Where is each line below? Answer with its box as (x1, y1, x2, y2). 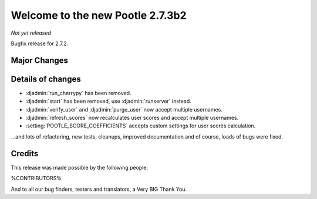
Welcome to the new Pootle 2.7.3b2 (11, 9, 187, 22)
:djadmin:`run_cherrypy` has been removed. (25, 89, 131, 96)
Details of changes (11, 74, 82, 84)
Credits (11, 149, 39, 158)
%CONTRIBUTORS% (11, 175, 62, 182)
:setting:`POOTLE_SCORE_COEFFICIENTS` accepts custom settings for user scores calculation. (25, 122, 256, 129)
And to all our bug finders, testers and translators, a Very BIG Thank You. (11, 185, 187, 193)
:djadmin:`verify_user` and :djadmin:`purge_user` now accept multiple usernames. (25, 106, 222, 113)
